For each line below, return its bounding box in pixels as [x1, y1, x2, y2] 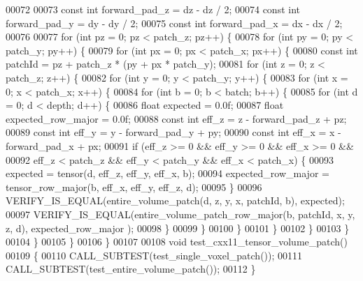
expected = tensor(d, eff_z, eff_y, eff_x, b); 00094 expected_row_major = [6, 166, 329, 181]
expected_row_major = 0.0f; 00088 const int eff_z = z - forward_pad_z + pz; [6, 111, 347, 126]
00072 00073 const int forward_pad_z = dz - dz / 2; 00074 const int [6, 2, 301, 16]
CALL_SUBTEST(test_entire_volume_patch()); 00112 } [6, 261, 256, 276]
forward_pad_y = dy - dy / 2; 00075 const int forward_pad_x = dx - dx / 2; [6, 15, 343, 30]
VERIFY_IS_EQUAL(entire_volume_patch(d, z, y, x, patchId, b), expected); [6, 193, 345, 208]
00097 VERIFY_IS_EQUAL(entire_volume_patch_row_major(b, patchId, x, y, [6, 206, 355, 221]
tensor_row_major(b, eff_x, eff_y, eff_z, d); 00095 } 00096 [6, 179, 262, 194]
